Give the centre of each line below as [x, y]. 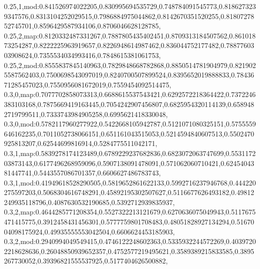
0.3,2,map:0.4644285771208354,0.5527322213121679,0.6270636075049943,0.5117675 [130, 212]
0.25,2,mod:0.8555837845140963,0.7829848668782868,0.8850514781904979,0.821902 [130, 65]
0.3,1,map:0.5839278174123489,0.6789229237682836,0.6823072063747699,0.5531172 [130, 153]
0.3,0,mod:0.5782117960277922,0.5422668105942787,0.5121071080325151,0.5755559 [130, 124]
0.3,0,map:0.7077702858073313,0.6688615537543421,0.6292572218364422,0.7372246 [130, 94]
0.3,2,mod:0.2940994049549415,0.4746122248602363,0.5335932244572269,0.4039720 [130, 241]
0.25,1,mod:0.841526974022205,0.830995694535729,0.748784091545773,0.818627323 [130, 6]
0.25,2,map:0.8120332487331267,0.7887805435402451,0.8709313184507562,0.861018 [130, 35]
